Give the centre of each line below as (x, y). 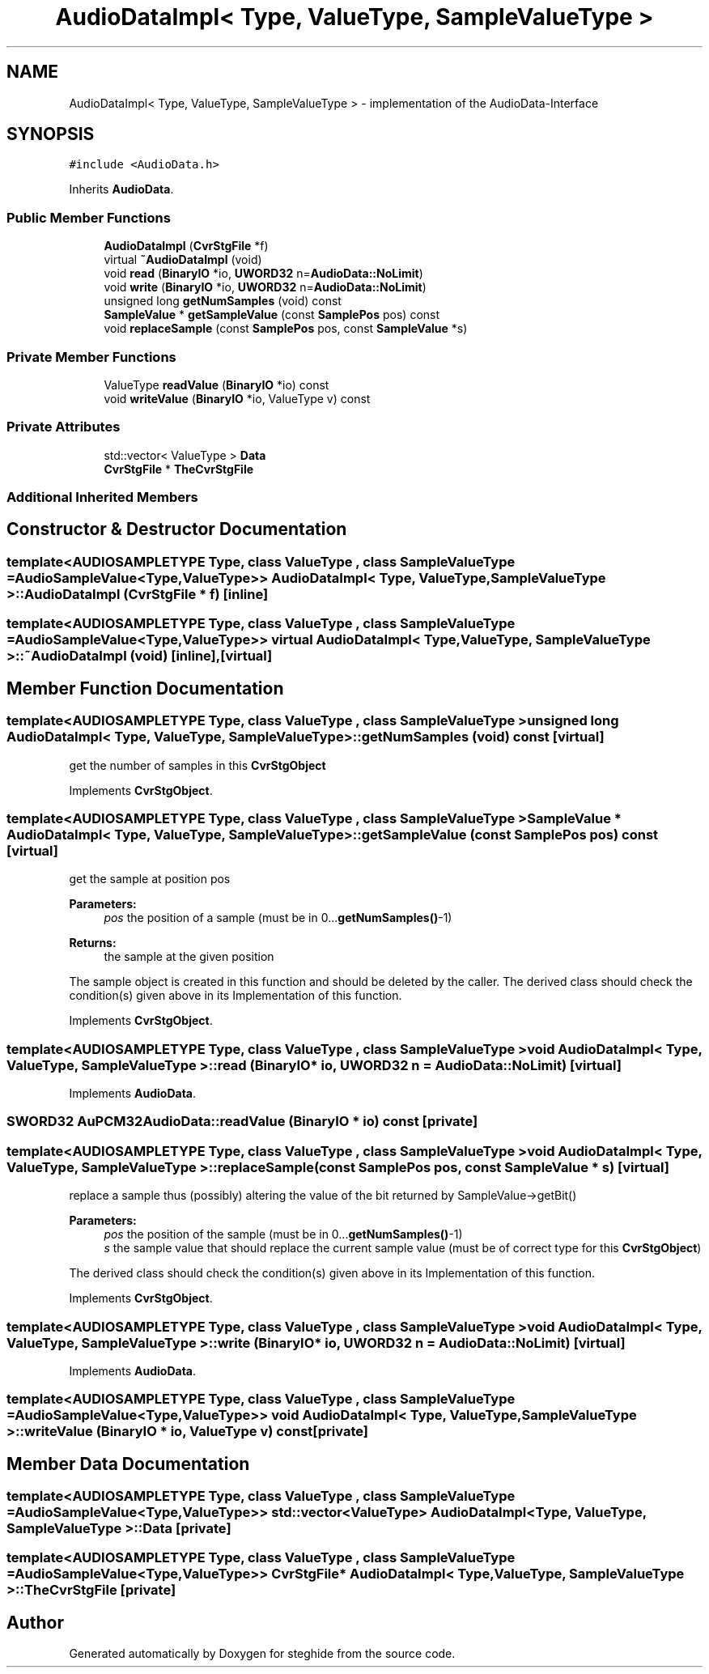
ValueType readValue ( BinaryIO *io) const (217, 385)
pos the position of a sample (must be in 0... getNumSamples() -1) (278, 918)
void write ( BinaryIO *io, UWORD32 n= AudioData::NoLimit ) (265, 287)
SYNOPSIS (51, 134)
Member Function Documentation (145, 688)
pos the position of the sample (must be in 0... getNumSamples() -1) (283, 1234)
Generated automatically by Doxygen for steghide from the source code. (262, 1654)
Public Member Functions (89, 217)
